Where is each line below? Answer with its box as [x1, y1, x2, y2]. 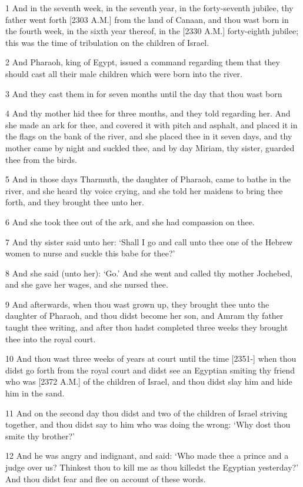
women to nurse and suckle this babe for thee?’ [5, 247, 175, 259]
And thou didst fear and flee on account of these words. [5, 472, 206, 485]
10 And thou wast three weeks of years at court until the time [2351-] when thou [5, 352, 297, 365]
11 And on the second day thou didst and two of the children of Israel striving [5, 406, 288, 419]
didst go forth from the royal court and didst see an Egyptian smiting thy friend [5, 363, 295, 376]
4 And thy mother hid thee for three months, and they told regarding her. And [5, 107, 291, 119]
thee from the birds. [5, 153, 77, 165]
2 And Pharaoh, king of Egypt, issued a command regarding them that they [5, 56, 280, 68]
